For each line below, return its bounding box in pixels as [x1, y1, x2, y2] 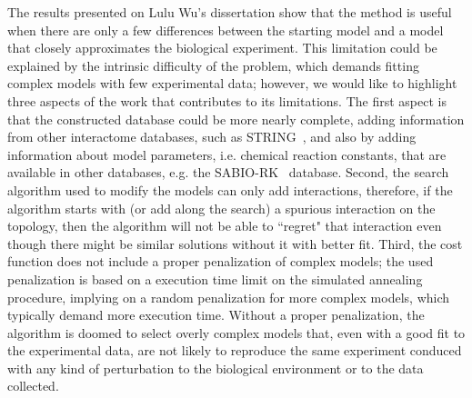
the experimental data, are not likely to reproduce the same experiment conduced [7, 341, 462, 360]
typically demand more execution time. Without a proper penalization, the [7, 305, 425, 324]
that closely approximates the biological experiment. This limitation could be [7, 38, 437, 57]
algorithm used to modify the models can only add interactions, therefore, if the [7, 180, 453, 199]
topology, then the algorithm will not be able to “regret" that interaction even [7, 216, 442, 235]
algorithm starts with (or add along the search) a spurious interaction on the [7, 198, 436, 217]
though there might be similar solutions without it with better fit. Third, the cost [7, 234, 463, 253]
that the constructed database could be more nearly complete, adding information [7, 109, 465, 128]
